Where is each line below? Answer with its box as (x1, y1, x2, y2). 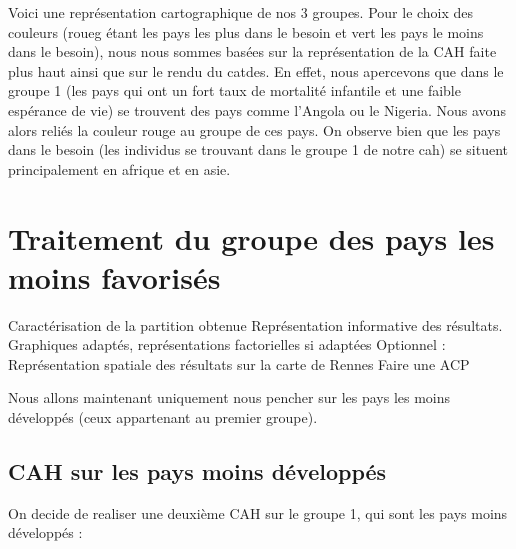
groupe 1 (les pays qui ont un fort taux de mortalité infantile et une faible (8, 80, 461, 101)
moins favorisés (8, 256, 221, 297)
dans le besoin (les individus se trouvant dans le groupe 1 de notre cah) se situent (8, 139, 509, 160)
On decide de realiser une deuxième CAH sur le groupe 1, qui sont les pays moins (8, 502, 508, 523)
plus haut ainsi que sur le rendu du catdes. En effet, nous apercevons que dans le (8, 60, 504, 81)
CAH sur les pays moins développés (8, 456, 387, 487)
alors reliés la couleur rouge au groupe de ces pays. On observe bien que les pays (8, 119, 501, 140)
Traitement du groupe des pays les (8, 217, 495, 258)
